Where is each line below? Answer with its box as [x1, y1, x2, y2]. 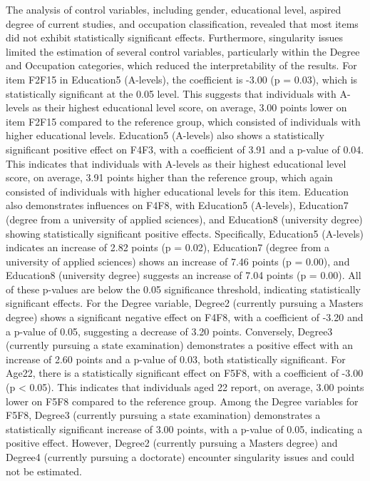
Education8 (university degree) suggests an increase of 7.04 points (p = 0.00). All [6, 268, 361, 283]
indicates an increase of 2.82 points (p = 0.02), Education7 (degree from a [6, 240, 329, 255]
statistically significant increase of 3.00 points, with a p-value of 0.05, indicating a [6, 421, 363, 436]
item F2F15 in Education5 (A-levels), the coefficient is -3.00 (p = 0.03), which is [6, 71, 358, 86]
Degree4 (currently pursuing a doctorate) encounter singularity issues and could [6, 450, 354, 464]
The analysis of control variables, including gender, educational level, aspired [6, 2, 341, 16]
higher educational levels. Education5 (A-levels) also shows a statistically [6, 128, 324, 143]
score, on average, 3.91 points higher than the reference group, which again [6, 170, 333, 185]
